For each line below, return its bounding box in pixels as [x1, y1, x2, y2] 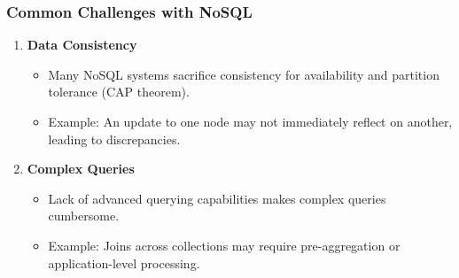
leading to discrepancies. [48, 129, 181, 148]
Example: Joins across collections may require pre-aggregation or [48, 236, 401, 254]
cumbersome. [48, 206, 120, 225]
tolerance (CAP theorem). [48, 82, 190, 101]
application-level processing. [48, 253, 200, 272]
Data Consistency [27, 35, 137, 54]
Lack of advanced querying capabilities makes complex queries [48, 189, 386, 207]
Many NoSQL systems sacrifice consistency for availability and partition [48, 65, 440, 83]
